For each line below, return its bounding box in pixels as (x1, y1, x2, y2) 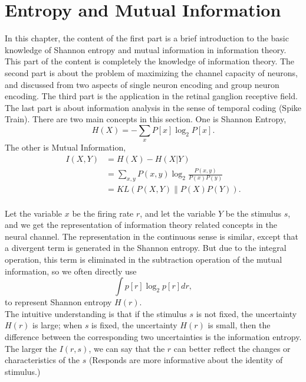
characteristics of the (5, 354, 80, 366)
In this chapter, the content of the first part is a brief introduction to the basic (5, 32, 289, 44)
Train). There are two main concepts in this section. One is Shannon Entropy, (5, 113, 287, 125)
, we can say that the (88, 342, 165, 354)
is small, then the (208, 319, 271, 331)
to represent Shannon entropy (5, 296, 112, 308)
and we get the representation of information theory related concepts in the (5, 218, 277, 231)
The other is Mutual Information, (5, 141, 126, 154)
